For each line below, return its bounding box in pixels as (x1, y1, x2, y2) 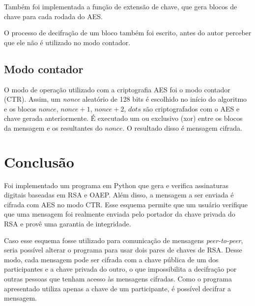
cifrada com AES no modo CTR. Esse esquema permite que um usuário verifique (4, 199, 248, 209)
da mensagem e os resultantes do (4, 122, 103, 133)
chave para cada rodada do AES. (4, 11, 103, 21)
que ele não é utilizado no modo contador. (4, 37, 131, 47)
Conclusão (4, 151, 74, 171)
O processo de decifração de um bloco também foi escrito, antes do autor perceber (4, 28, 252, 38)
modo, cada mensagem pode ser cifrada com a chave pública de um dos (4, 254, 219, 264)
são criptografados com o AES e (143, 103, 240, 113)
